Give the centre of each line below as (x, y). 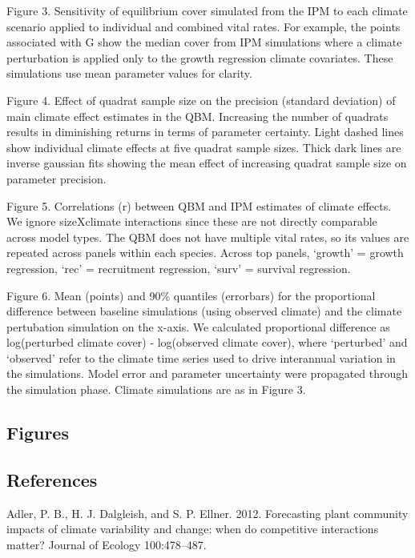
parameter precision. (56, 178)
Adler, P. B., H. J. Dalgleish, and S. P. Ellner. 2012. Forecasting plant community (207, 513)
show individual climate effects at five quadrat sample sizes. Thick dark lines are (204, 147)
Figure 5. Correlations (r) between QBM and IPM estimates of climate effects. (199, 205)
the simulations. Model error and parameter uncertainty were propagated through (207, 373)
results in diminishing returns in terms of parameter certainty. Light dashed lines (205, 132)
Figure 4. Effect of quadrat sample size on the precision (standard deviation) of (201, 100)
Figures (38, 433)
